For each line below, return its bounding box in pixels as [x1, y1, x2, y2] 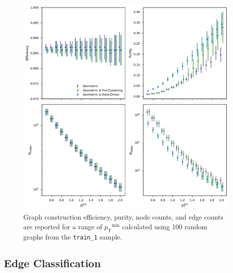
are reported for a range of [23, 222, 102, 232]
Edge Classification [4, 255, 101, 270]
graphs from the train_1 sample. [23, 231, 122, 241]
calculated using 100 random [122, 222, 207, 232]
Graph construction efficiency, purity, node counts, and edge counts [23, 212, 223, 222]
